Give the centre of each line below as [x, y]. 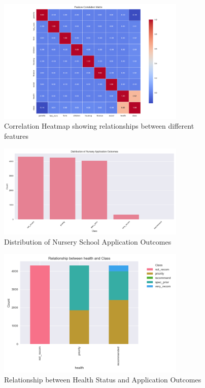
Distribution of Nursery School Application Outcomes [88, 241]
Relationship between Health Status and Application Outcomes [103, 380]
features [16, 136]
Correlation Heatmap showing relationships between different [99, 126]
